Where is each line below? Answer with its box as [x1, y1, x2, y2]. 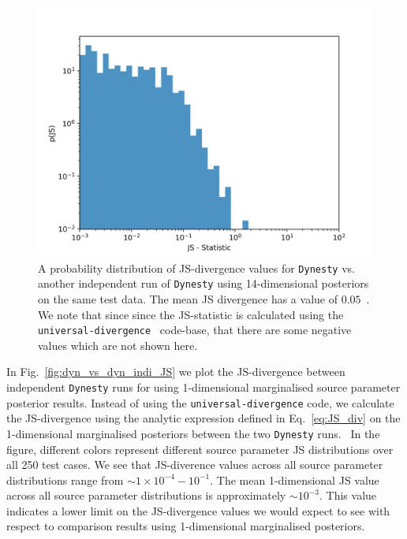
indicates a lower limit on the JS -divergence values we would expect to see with [6, 502, 390, 519]
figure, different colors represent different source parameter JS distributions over [6, 440, 394, 457]
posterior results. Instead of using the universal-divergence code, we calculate [6, 394, 394, 411]
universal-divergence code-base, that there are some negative [38, 322, 352, 338]
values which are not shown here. [38, 336, 198, 353]
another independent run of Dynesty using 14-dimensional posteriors [38, 275, 369, 292]
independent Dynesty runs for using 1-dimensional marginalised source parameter [6, 378, 401, 395]
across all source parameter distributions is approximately [6, 487, 286, 504]
